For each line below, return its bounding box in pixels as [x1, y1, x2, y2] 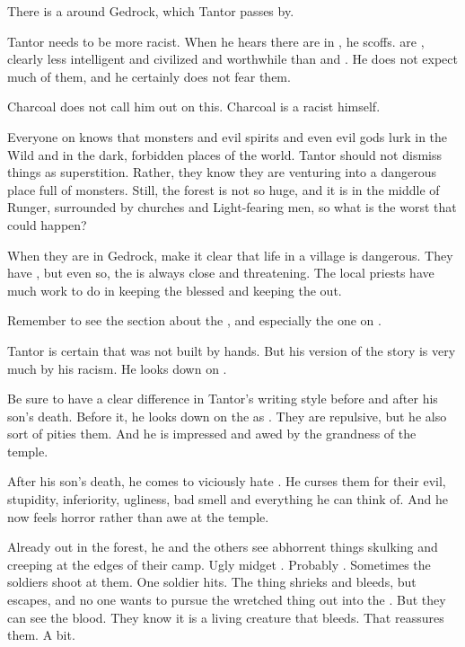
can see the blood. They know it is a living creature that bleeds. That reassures [7, 607, 444, 626]
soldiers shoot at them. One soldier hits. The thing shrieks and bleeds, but [7, 572, 417, 591]
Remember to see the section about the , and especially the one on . [7, 311, 382, 330]
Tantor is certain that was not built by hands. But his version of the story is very [7, 341, 456, 359]
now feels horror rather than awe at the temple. [7, 507, 269, 526]
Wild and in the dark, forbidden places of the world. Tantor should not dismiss [7, 145, 442, 164]
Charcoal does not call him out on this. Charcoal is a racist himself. [7, 97, 381, 116]
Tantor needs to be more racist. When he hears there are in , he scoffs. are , [7, 31, 425, 50]
